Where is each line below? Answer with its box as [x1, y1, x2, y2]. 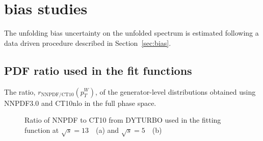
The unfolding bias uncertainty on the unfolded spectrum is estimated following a [4, 27, 259, 38]
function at [24, 124, 59, 135]
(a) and [95, 124, 119, 135]
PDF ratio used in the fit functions [4, 62, 192, 78]
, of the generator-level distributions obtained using [95, 86, 256, 97]
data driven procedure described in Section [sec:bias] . [4, 37, 171, 48]
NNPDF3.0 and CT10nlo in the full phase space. [4, 97, 156, 108]
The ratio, [4, 86, 36, 97]
